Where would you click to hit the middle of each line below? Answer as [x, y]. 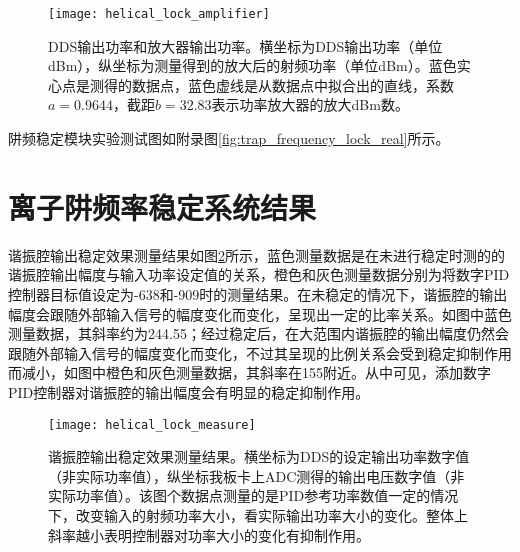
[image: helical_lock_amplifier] [159, 14]
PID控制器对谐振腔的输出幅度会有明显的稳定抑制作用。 [189, 391]
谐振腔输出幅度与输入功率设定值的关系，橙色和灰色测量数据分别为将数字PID [259, 274]
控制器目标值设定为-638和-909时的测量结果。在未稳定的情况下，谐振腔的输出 [258, 293]
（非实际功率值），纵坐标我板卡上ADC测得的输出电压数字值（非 [256, 475]
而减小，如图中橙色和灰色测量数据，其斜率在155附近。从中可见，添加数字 [249, 372]
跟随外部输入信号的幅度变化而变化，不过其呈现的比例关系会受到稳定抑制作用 [260, 352]
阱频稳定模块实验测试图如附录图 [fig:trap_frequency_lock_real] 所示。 [229, 138]
